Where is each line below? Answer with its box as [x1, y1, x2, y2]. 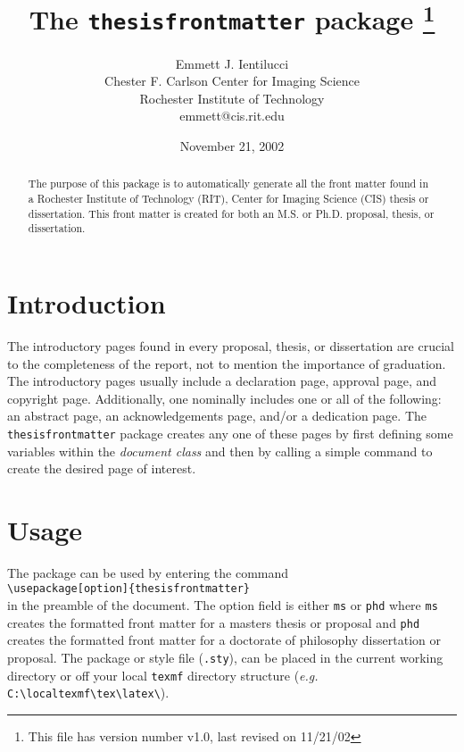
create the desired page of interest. [7, 459, 196, 478]
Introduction [7, 284, 166, 321]
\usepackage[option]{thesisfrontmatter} [7, 582, 251, 596]
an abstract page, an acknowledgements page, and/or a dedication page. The [7, 406, 427, 425]
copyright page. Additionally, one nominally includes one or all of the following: [7, 389, 442, 407]
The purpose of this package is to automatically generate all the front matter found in [28, 176, 429, 191]
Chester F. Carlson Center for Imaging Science [104, 71, 360, 90]
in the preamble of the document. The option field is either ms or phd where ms [7, 596, 438, 614]
